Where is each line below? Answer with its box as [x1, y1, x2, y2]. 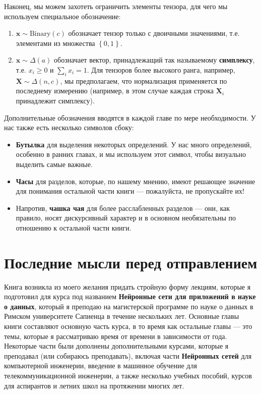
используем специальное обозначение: [4, 11, 121, 21]
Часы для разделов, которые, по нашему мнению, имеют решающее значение [16, 176, 255, 186]
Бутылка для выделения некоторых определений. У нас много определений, [16, 139, 252, 149]
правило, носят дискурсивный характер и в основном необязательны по [16, 212, 236, 223]
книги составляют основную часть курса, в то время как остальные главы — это [4, 320, 252, 331]
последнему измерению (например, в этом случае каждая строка [16, 85, 214, 96]
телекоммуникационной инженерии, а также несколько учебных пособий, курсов [4, 370, 252, 380]
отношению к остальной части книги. [16, 222, 132, 233]
